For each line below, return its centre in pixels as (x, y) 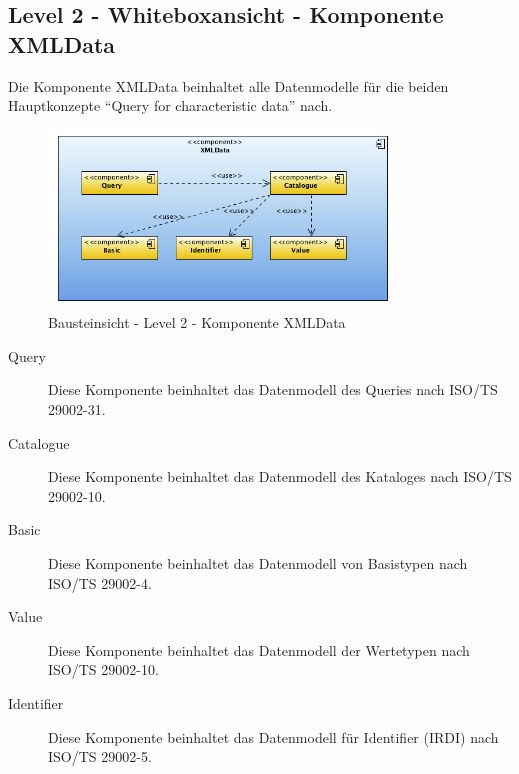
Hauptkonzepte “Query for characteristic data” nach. (170, 105)
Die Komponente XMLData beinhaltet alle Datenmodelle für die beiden (228, 85)
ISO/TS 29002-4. (100, 582)
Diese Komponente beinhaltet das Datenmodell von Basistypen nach (258, 562)
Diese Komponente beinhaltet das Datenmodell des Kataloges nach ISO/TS (280, 476)
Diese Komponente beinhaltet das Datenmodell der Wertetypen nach (259, 649)
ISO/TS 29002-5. (100, 756)
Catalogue (39, 442)
